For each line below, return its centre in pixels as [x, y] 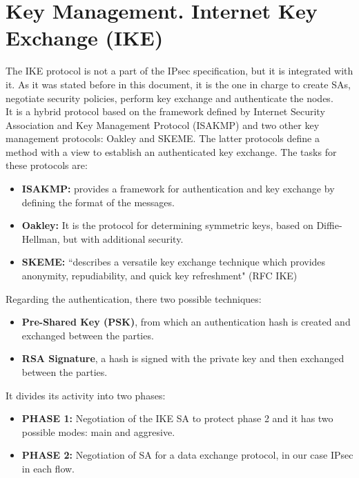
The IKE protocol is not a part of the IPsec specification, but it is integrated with [179, 71]
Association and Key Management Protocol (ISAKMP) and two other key [163, 125]
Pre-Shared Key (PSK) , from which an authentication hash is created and [186, 322]
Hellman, [41, 238]
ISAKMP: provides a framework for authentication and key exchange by [178, 189]
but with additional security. [123, 238]
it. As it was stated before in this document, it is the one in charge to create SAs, [178, 84]
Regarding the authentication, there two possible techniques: [134, 298]
